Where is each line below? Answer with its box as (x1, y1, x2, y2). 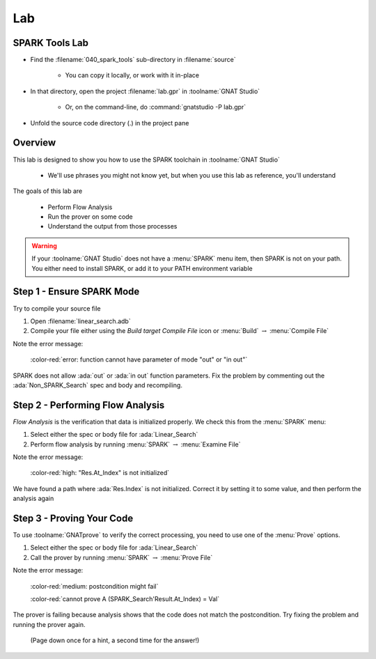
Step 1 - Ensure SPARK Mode (13, 286, 140, 297)
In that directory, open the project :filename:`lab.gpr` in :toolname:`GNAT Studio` (30, 87, 260, 95)
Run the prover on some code (47, 212, 134, 221)
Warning (31, 241, 57, 250)
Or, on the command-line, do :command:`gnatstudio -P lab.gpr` (65, 103, 246, 111)
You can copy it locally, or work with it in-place (65, 71, 200, 79)
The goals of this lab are (13, 187, 83, 195)
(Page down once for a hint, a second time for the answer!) (30, 636, 200, 644)
